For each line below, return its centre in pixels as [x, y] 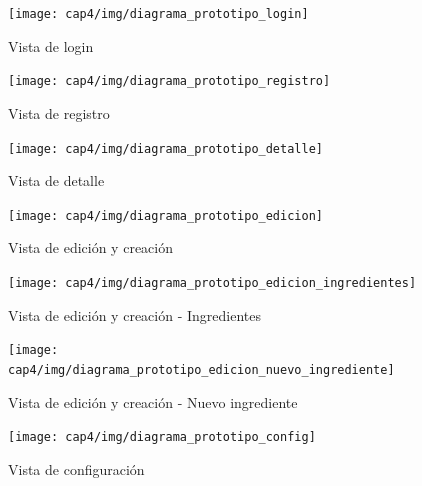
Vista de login [51, 45]
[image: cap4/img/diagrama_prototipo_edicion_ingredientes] [212, 283]
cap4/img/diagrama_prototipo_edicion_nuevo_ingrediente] [201, 369]
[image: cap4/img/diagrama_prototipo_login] [158, 14]
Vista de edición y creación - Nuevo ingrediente [153, 401]
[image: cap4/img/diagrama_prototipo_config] [162, 437]
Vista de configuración [76, 468]
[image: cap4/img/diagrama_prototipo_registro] [169, 81]
